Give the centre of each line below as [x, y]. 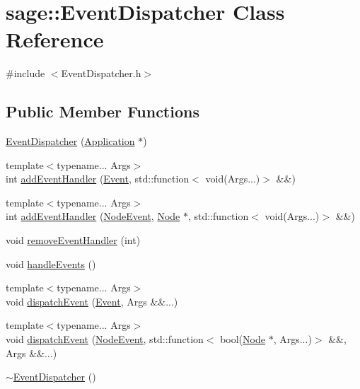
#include [25, 73]
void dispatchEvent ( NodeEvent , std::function [105, 339]
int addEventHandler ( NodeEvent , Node [93, 216]
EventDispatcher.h [101, 73]
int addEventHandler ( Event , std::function [98, 179]
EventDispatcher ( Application [70, 141]
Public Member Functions [103, 111]
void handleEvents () [51, 263]
